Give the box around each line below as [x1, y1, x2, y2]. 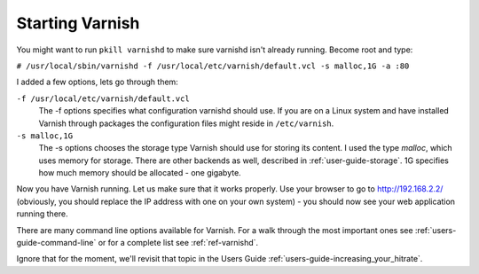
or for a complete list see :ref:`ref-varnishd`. [98, 238, 259, 248]
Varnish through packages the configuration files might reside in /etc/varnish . [38, 118, 334, 129]
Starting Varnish [16, 13, 140, 33]
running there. [16, 208, 68, 219]
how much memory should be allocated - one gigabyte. [38, 168, 241, 178]
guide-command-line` [16, 238, 97, 248]
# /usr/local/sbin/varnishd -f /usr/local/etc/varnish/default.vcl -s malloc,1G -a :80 [16, 60, 410, 71]
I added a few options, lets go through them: [16, 76, 179, 88]
